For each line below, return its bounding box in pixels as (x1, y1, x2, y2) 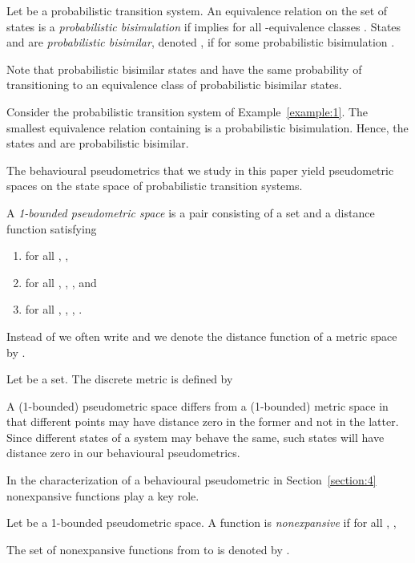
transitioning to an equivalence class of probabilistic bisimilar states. (6, 76, 342, 93)
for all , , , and (25, 273, 97, 290)
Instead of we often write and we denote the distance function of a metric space (6, 327, 397, 344)
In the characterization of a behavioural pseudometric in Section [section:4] (6, 472, 377, 488)
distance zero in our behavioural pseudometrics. (6, 444, 240, 461)
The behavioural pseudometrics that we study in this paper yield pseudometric (6, 161, 394, 178)
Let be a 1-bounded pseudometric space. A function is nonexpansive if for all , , (6, 514, 397, 531)
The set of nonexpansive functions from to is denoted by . (6, 541, 290, 557)
